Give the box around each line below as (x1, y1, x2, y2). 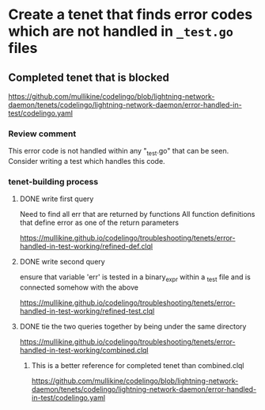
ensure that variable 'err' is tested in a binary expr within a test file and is (19, 272, 251, 284)
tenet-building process (8, 177, 99, 188)
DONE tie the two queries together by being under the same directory (19, 322, 247, 332)
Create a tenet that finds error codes (8, 6, 253, 24)
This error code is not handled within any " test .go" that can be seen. (8, 146, 229, 158)
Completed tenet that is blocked (8, 70, 170, 84)
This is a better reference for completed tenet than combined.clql (31, 361, 244, 370)
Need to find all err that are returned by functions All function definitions (19, 210, 256, 219)
